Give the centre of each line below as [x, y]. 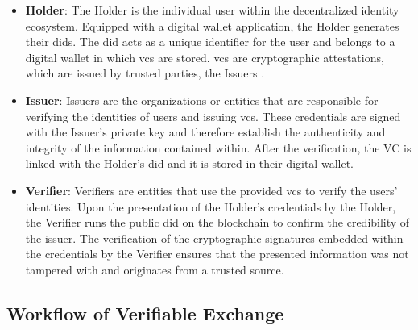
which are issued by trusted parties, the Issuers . [145, 73]
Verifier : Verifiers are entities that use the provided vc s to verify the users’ [211, 190]
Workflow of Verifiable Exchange [145, 313]
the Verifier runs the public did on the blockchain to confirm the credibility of [217, 222]
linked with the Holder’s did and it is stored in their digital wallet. [189, 163]
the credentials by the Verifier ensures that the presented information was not [217, 254]
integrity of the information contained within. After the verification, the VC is [218, 147]
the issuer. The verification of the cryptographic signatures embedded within [214, 238]
